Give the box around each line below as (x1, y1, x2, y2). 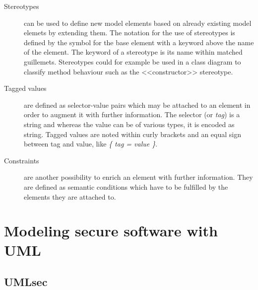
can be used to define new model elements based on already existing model (24, 17, 252, 28)
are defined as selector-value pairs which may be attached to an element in (24, 99, 251, 110)
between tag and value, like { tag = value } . (24, 139, 158, 149)
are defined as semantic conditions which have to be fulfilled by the (24, 181, 228, 192)
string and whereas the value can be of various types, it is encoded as (24, 119, 235, 129)
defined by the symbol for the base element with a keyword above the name (24, 37, 254, 47)
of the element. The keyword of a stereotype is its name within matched (24, 47, 243, 57)
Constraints (4, 155, 39, 165)
